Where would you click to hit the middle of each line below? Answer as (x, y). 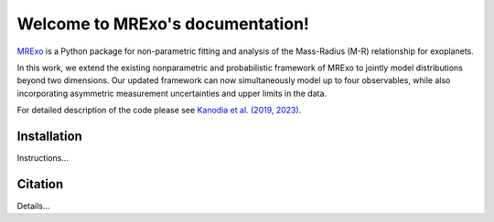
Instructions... (43, 158)
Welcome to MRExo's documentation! (163, 24)
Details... (33, 206)
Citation (40, 184)
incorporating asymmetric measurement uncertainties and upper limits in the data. (172, 93)
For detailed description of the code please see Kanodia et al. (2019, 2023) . (159, 111)
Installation (49, 136)
